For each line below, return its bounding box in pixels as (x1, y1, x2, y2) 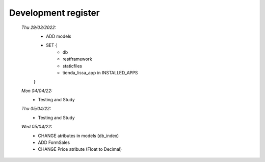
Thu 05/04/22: (21, 106, 51, 112)
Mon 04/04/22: (21, 88, 53, 93)
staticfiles (62, 63, 82, 69)
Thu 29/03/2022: (21, 24, 56, 30)
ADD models (46, 33, 71, 39)
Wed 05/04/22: (21, 124, 53, 130)
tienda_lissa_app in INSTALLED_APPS (62, 69, 138, 75)
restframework (62, 56, 93, 62)
